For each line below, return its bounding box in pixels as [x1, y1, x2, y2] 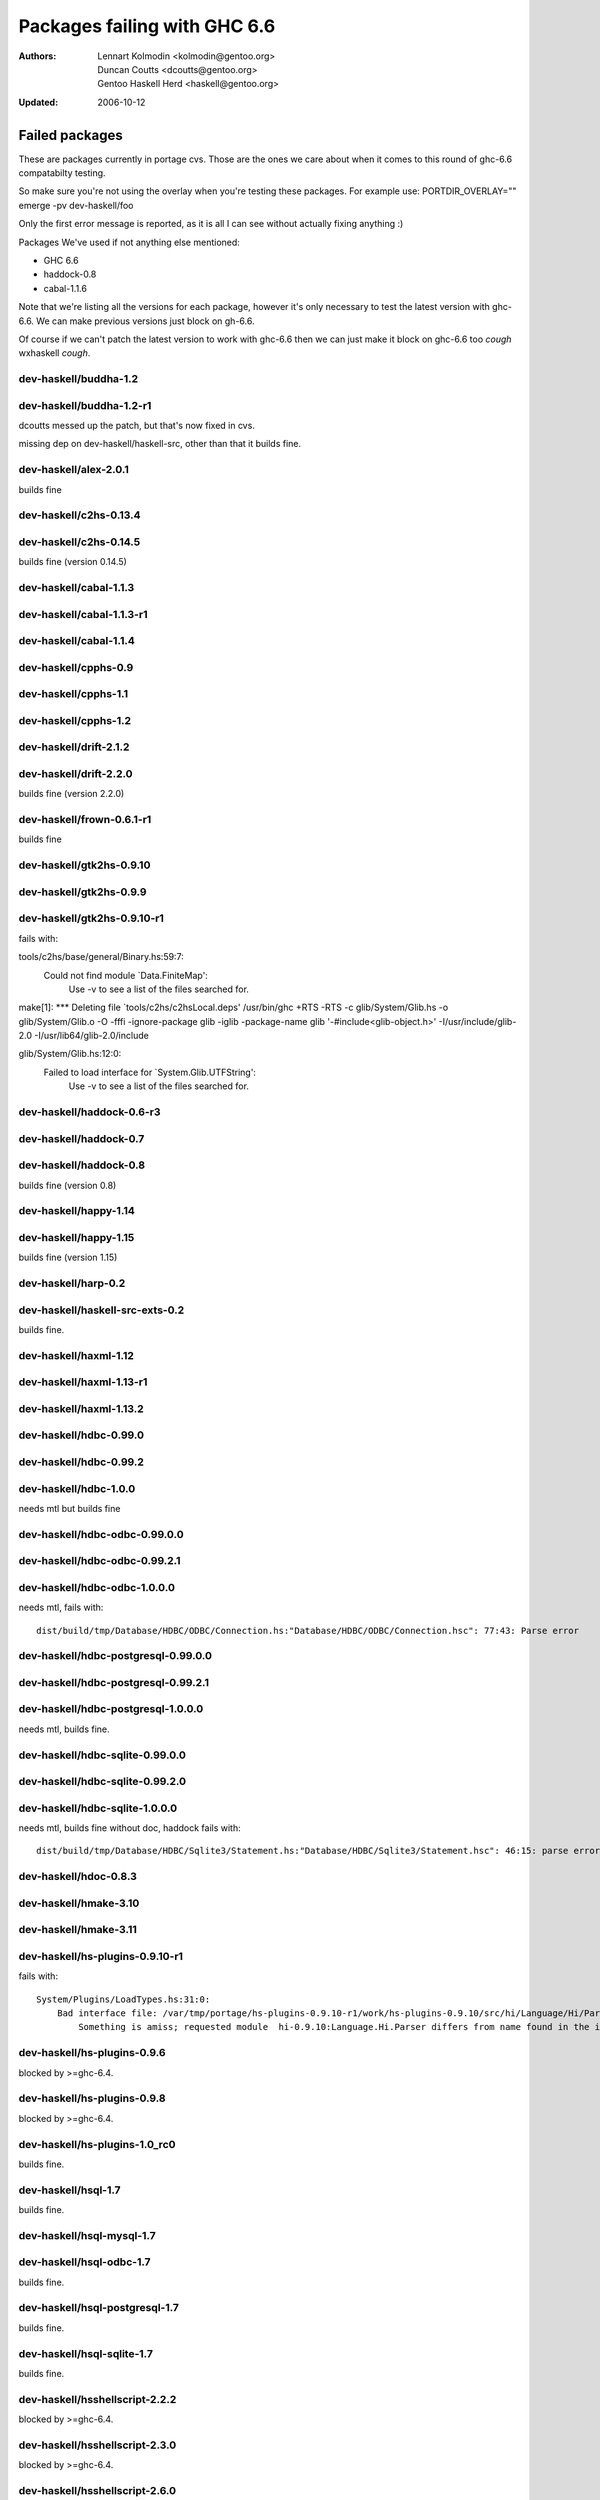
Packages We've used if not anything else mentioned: [18, 236, 240, 248]
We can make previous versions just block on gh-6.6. [36, 315, 255, 327]
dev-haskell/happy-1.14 [18, 1204, 135, 1218]
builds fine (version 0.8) [18, 1179, 117, 1191]
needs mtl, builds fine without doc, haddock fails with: [18, 1822, 241, 1834]
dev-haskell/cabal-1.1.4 [18, 634, 135, 648]
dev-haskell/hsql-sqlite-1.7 [18, 2346, 154, 2360]
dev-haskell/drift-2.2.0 [18, 766, 133, 780]
